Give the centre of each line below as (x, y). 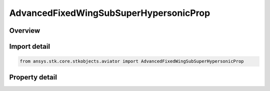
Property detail (33, 77)
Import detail (29, 46)
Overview (25, 31)
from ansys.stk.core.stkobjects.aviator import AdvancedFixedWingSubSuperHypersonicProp (132, 61)
